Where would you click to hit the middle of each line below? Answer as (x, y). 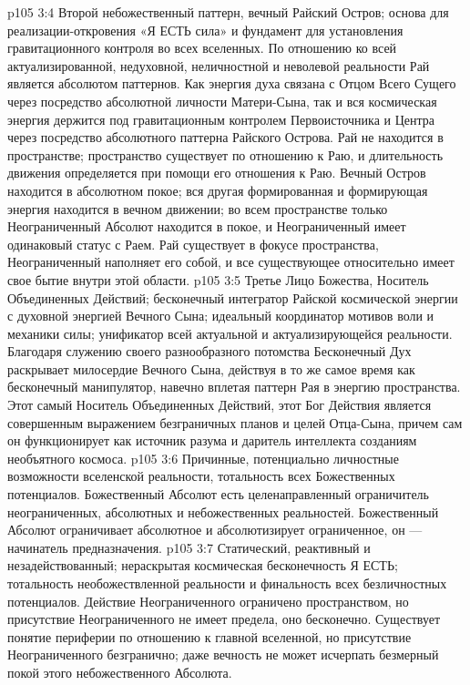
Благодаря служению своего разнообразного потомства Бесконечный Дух (209, 351)
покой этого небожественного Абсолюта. (120, 672)
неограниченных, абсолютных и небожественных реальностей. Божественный (223, 511)
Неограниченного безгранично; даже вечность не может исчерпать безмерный (223, 654)
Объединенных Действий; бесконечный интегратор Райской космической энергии (233, 297)
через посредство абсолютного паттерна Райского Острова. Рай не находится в (225, 137)
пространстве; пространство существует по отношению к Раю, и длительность (225, 154)
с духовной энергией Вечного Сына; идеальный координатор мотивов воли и (221, 316)
